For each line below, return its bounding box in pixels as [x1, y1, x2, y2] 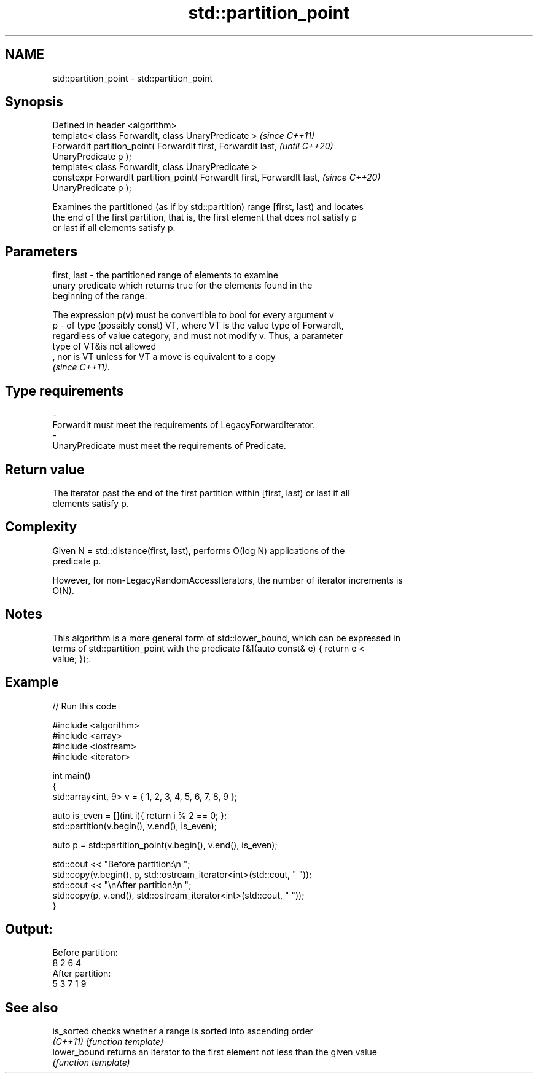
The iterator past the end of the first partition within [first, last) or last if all [52, 487, 350, 498]
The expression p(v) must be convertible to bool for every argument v [52, 310, 334, 321]
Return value [5, 461, 85, 477]
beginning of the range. [52, 291, 147, 302]
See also [5, 999, 58, 1015]
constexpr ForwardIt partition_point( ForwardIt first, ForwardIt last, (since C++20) [52, 172, 381, 183]
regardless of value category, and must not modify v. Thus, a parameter [52, 330, 343, 342]
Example [5, 674, 59, 690]
